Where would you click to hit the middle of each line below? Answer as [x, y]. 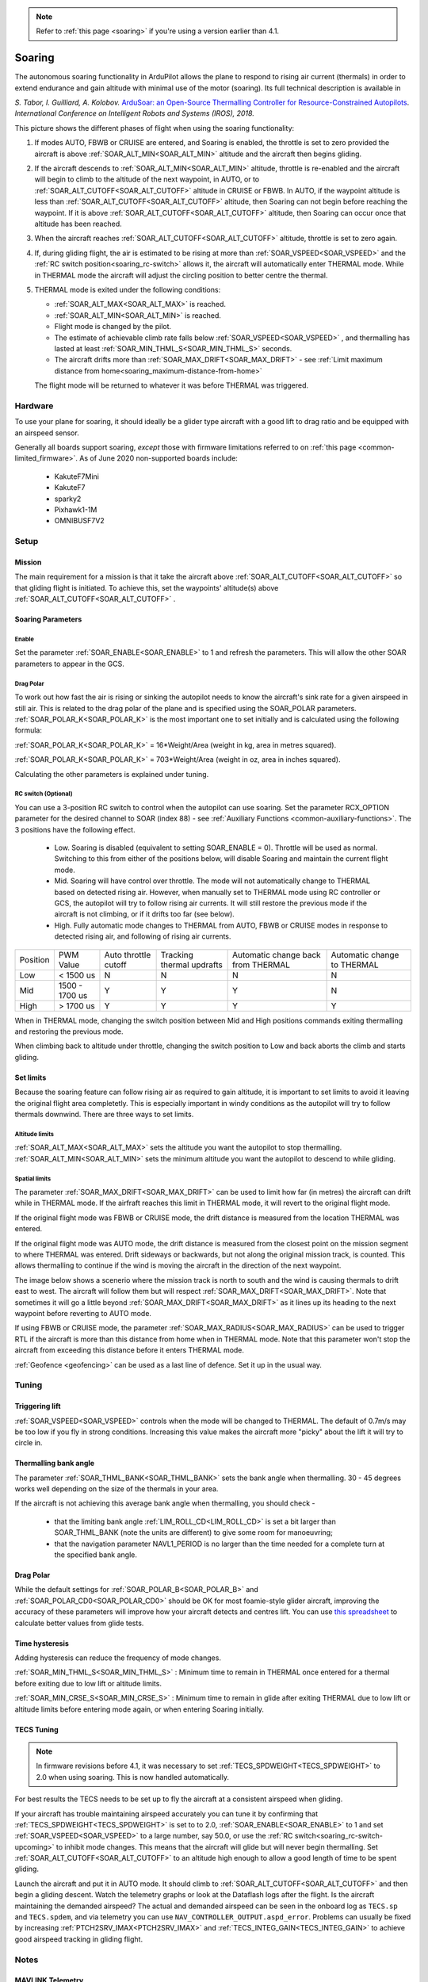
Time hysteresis [42, 1643]
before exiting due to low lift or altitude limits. [88, 1683]
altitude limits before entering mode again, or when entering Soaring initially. [139, 1709]
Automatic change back [276, 955]
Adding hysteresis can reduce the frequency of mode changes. [118, 1658]
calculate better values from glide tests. [79, 1623]
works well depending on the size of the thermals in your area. [117, 1489]
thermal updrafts [192, 965]
